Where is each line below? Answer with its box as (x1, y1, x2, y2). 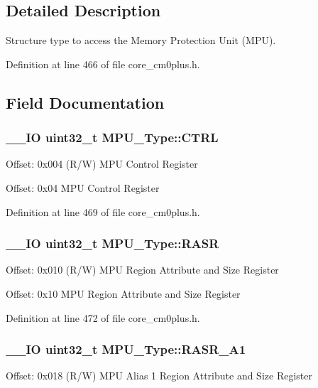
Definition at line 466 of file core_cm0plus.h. (6, 56, 200, 71)
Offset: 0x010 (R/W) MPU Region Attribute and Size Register (6, 262, 279, 277)
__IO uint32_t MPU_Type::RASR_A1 (6, 340, 246, 358)
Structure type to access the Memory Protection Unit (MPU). (6, 33, 276, 48)
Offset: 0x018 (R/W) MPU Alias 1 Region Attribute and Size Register (6, 368, 312, 383)
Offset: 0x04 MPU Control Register (6, 180, 160, 195)
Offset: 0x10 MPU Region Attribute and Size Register (6, 286, 241, 301)
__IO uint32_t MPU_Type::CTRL (6, 129, 219, 146)
